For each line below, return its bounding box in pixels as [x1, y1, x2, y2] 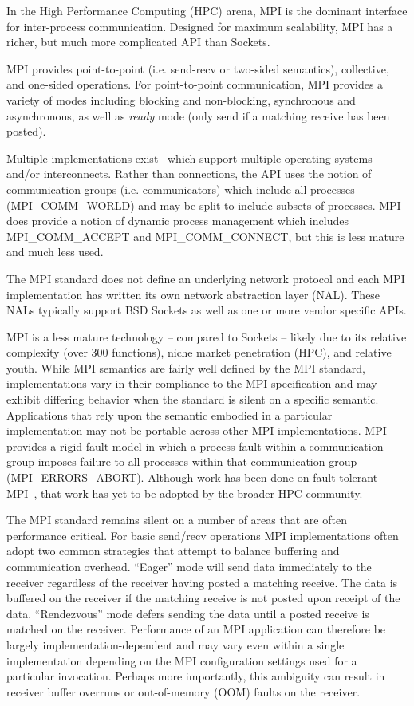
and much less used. [6, 243, 104, 260]
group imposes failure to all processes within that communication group [6, 453, 357, 470]
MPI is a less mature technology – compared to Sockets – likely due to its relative [6, 328, 407, 345]
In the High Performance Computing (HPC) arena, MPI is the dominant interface [6, 2, 408, 18]
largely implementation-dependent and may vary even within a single [6, 636, 345, 653]
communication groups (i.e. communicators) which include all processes [6, 180, 355, 197]
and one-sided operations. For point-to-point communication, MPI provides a [6, 76, 384, 93]
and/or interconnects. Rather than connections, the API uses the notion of [6, 165, 372, 182]
